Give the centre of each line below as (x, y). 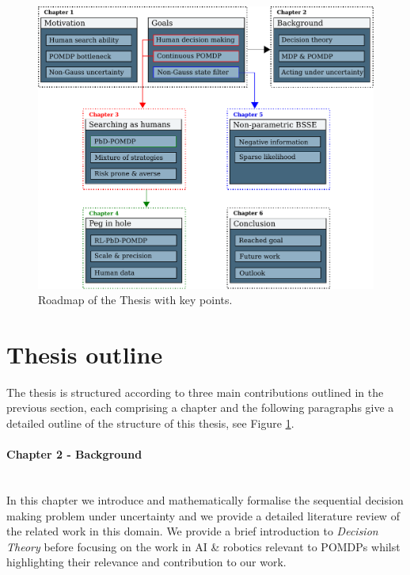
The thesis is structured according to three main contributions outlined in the (195, 392)
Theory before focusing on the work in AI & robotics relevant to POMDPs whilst (203, 546)
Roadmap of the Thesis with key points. (135, 300)
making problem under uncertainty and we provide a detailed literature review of (203, 515)
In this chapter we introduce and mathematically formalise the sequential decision (205, 499)
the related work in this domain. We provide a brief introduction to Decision (192, 531)
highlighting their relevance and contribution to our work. (146, 562)
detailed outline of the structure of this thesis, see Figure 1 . (150, 423)
